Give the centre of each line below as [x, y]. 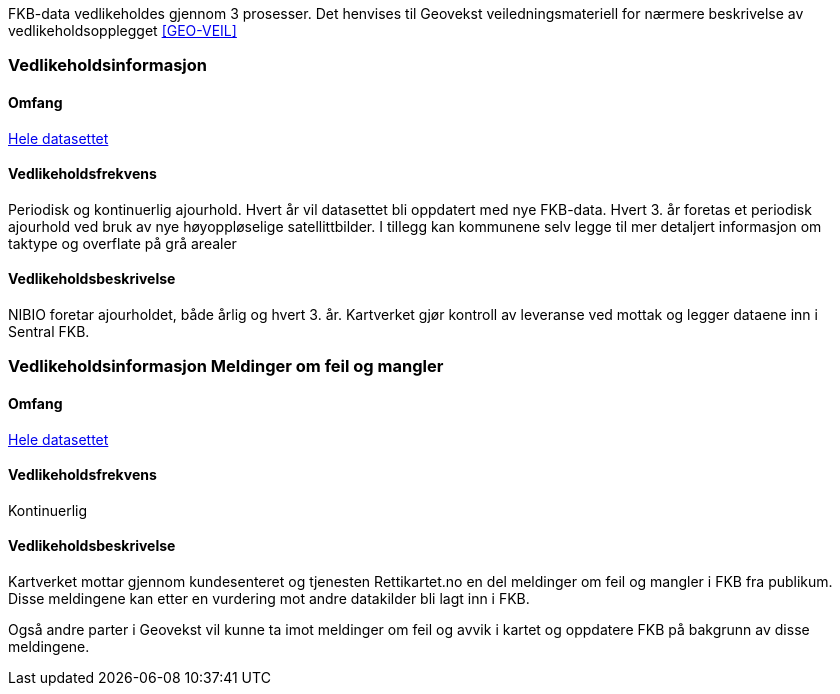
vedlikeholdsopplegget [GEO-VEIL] [122, 30]
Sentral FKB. [49, 332]
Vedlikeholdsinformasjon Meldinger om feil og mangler [226, 366]
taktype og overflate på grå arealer [122, 243]
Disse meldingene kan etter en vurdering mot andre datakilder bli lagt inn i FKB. [269, 599]
